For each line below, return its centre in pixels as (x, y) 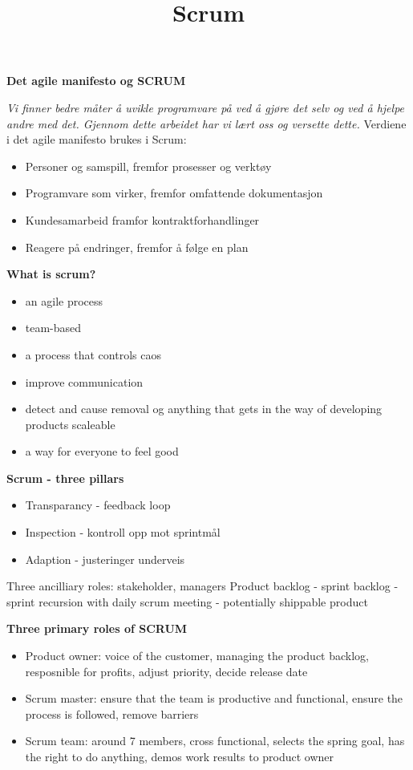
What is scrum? (51, 274)
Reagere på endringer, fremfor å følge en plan (137, 247)
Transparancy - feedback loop (98, 505)
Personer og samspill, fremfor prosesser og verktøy (148, 166)
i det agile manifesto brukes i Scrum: (97, 139)
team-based (53, 328)
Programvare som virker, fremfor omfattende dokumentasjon (174, 193)
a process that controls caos (93, 354)
